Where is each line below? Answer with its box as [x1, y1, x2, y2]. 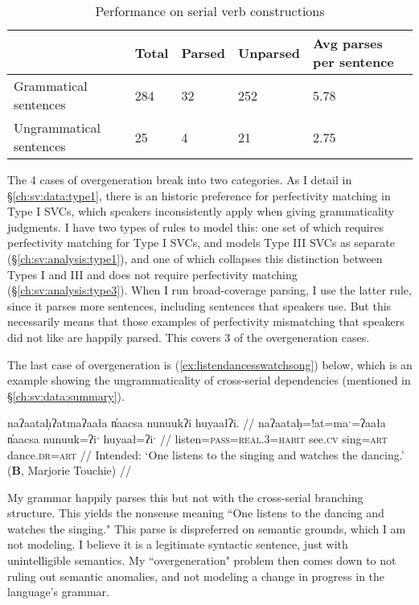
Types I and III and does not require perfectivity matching [7, 265, 298, 282]
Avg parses [313, 34, 383, 52]
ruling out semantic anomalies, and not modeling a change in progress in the [7, 567, 385, 584]
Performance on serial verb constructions [95, 2, 325, 20]
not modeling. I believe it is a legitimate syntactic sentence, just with [7, 536, 348, 553]
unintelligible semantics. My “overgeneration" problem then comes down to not [7, 552, 396, 569]
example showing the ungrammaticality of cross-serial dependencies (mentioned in [7, 372, 411, 389]
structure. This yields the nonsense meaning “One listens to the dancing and [7, 504, 384, 521]
